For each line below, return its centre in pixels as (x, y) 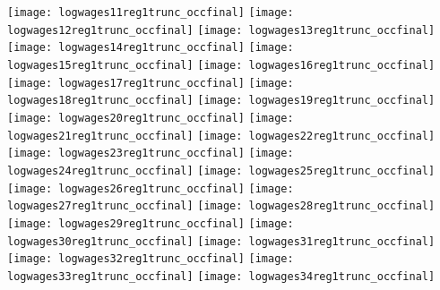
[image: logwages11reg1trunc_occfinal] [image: (151, 13)
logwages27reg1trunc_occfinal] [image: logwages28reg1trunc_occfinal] (221, 206)
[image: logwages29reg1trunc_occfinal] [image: (151, 223)
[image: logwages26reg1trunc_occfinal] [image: (151, 188)
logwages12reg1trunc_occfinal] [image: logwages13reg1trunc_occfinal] (221, 30)
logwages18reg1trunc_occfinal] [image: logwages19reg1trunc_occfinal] (221, 101)
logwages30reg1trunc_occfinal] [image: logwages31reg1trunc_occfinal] (221, 241)
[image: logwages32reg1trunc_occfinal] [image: (151, 259)
